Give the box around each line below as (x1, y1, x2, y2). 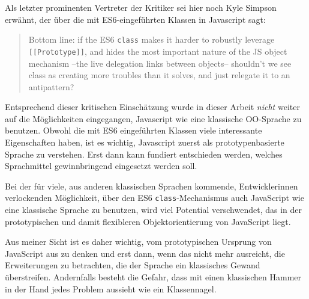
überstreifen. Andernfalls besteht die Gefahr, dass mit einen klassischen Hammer (5, 271, 302, 283)
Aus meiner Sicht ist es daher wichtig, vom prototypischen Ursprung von (5, 235, 272, 248)
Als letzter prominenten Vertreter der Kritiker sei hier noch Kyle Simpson (5, 1, 277, 13)
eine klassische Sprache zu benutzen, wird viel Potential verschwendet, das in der (5, 203, 302, 216)
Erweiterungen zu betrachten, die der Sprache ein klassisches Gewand (5, 259, 260, 271)
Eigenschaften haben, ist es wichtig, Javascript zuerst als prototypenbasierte (5, 136, 284, 149)
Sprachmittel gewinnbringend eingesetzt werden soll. (5, 159, 197, 172)
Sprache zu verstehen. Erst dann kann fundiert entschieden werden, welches (5, 147, 283, 160)
